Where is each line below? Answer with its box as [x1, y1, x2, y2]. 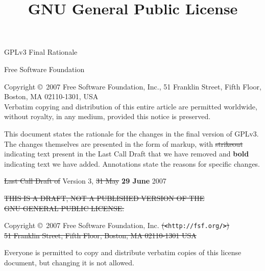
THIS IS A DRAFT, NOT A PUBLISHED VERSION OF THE [4, 192, 205, 203]
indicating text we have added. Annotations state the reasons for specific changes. [4, 158, 260, 169]
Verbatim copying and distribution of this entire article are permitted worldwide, [4, 101, 257, 111]
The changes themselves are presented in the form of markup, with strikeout [4, 138, 243, 149]
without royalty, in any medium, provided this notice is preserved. [4, 111, 211, 122]
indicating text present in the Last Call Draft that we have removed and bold [4, 148, 249, 159]
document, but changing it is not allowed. [4, 257, 134, 267]
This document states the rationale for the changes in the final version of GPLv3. [4, 128, 259, 139]
